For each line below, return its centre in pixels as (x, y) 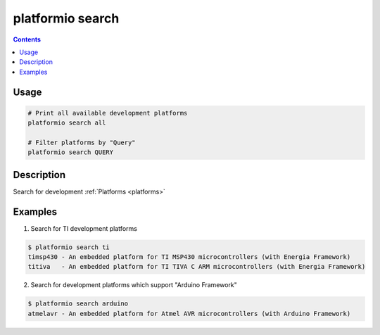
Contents (27, 39)
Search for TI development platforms (84, 228)
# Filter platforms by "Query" (82, 142)
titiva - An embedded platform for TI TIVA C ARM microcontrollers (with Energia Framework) (197, 267)
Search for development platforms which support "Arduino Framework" (134, 285)
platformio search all (67, 123)
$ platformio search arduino (78, 304)
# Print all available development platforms (108, 113)
